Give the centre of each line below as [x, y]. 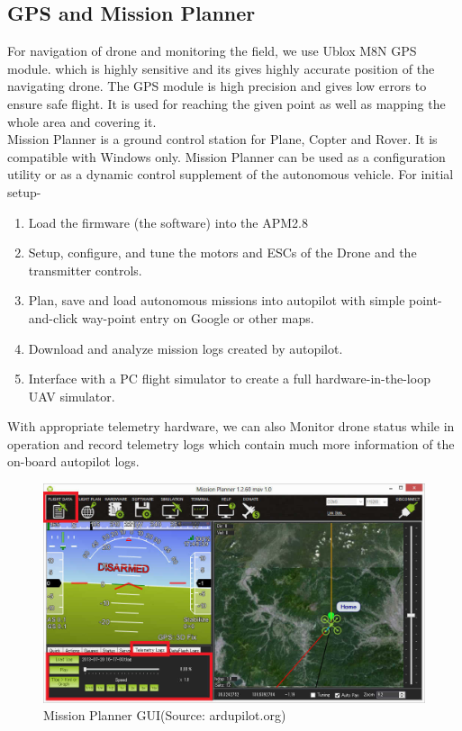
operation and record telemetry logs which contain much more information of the [231, 443]
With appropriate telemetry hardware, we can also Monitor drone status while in [231, 426]
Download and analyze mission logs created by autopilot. [186, 348]
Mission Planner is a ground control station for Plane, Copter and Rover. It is [222, 139]
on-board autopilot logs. [73, 461]
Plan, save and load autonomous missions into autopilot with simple [217, 300]
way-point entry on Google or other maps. [198, 317]
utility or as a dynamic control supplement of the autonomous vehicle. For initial [231, 174]
